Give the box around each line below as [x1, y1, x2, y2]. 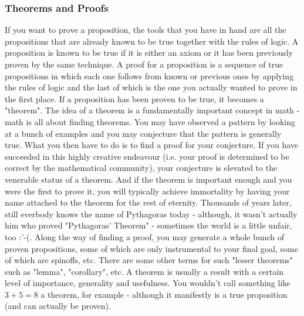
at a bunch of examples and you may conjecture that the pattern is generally [5, 127, 282, 139]
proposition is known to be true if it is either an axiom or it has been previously [5, 46, 293, 59]
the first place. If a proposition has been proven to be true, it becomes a [5, 92, 264, 105]
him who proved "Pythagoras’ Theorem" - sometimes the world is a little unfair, [5, 219, 292, 231]
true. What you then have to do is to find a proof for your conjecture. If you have [5, 139, 299, 151]
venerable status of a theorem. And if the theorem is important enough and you [5, 173, 292, 185]
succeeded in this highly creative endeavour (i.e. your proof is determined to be [5, 150, 289, 162]
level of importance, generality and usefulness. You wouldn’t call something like [5, 277, 291, 289]
